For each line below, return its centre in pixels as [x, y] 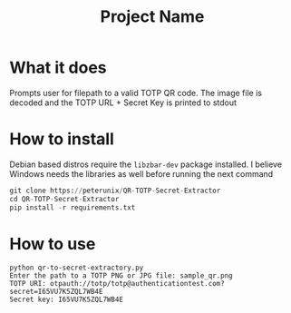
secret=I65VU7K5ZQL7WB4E [56, 292]
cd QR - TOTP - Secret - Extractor [64, 199]
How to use [53, 244]
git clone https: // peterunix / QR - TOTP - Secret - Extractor [115, 191]
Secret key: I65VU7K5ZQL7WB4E [67, 300]
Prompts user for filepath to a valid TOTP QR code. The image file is [136, 93]
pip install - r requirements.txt [73, 207]
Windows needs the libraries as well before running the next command [141, 173]
